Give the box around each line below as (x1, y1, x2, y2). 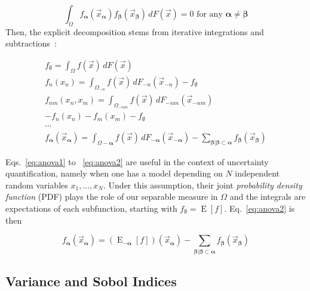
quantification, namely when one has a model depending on (5, 167, 223, 179)
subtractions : (5, 37, 57, 49)
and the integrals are (229, 190, 306, 203)
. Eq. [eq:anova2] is (224, 202, 295, 214)
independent (235, 167, 280, 179)
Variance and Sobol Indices (5, 271, 177, 290)
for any (197, 10, 223, 18)
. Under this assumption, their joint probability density (103, 178, 302, 191)
